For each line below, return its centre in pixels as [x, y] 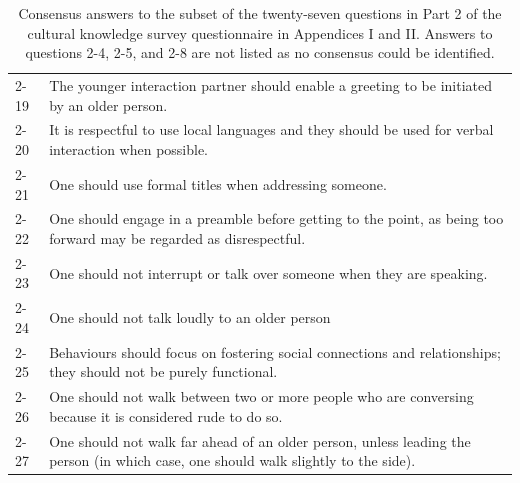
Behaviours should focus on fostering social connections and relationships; [275, 351]
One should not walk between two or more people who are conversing [261, 396]
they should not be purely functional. [163, 371]
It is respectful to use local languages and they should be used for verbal [271, 129]
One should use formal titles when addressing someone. [218, 183]
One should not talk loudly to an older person [190, 317]
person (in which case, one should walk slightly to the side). [232, 460]
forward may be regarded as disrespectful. [177, 237]
